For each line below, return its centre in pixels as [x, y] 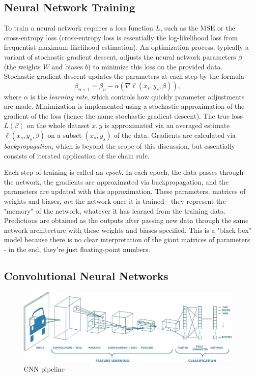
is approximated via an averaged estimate [167, 125]
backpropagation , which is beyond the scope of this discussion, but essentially [120, 145]
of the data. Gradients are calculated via [175, 135]
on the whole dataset [58, 125]
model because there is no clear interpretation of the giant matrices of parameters [127, 239]
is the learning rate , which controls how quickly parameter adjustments [138, 96]
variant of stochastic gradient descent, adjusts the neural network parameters [120, 56]
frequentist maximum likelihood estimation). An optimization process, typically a [127, 47]
